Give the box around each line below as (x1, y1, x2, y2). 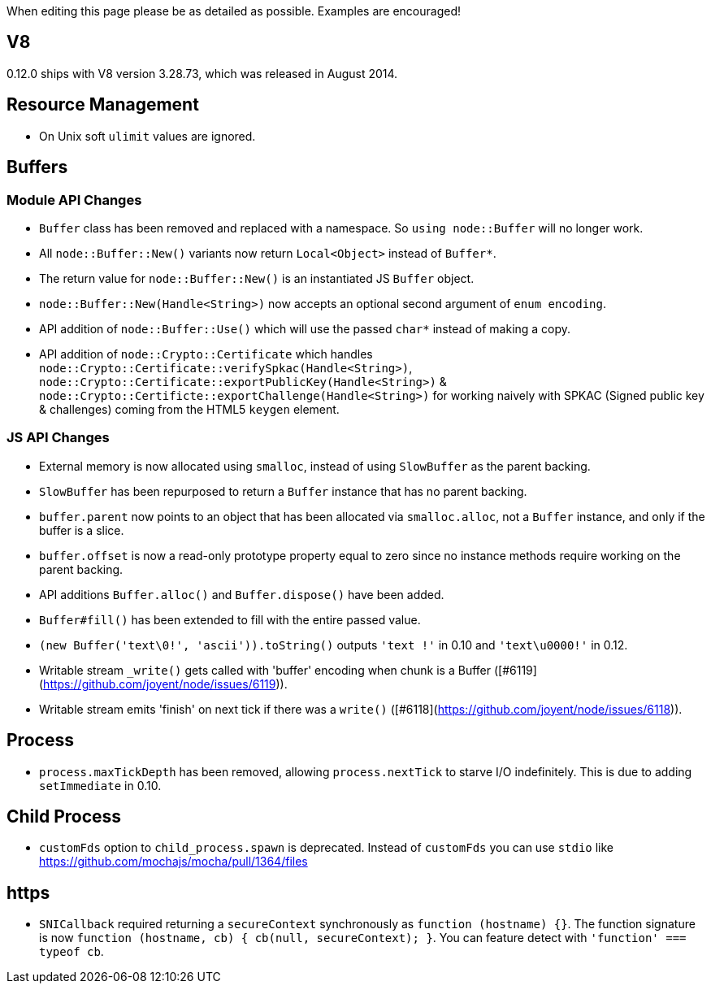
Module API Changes (7, 191, 142, 208)
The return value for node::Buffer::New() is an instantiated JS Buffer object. (39, 271, 475, 285)
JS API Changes (7, 429, 110, 446)
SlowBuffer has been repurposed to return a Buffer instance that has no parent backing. (39, 484, 527, 498)
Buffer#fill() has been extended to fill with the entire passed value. (39, 612, 421, 627)
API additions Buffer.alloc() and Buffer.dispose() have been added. (39, 587, 444, 601)
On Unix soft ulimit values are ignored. (39, 128, 256, 143)
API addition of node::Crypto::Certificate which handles (39, 346, 373, 361)
